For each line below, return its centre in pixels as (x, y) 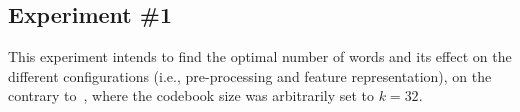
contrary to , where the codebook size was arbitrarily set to (191, 95)
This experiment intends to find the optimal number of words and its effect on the (260, 56)
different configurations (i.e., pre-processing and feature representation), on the (250, 75)
